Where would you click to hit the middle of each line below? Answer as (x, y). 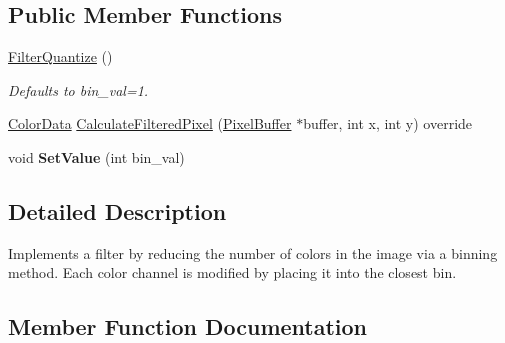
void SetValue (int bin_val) (96, 156)
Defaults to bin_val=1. (78, 89)
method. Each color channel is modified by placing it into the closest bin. (232, 272)
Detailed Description (117, 210)
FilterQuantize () (60, 56)
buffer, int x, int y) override (388, 123)
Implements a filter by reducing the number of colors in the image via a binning (253, 252)
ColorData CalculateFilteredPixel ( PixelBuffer (150, 123)
